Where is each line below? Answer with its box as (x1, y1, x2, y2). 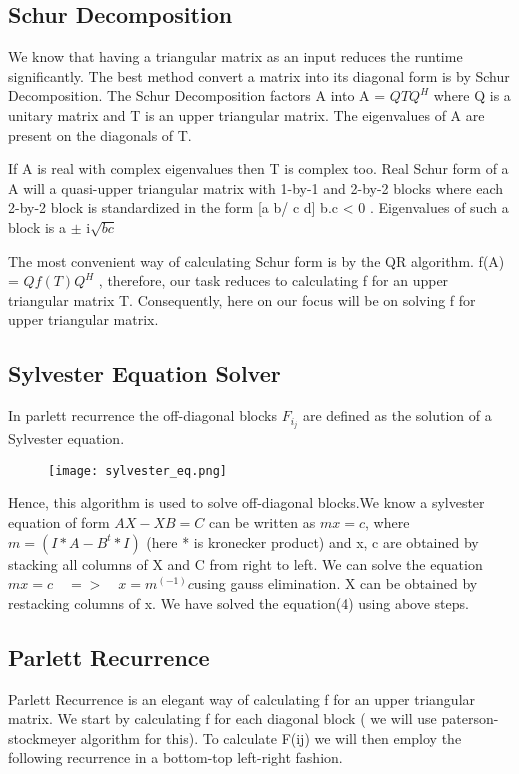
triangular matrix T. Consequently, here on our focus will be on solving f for (8, 289, 476, 310)
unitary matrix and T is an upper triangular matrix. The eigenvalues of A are (8, 104, 485, 125)
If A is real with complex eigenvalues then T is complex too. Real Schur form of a (8, 158, 509, 179)
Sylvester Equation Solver (8, 358, 281, 389)
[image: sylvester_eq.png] (48, 463, 227, 478)
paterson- (441, 708, 499, 729)
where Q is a (433, 85, 511, 106)
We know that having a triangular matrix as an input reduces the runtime (8, 46, 463, 67)
